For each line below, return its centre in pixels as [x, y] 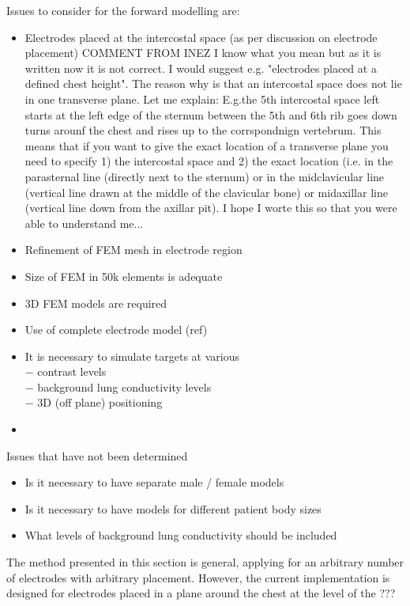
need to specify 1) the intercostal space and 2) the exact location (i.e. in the [209, 161]
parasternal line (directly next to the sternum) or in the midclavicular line [205, 176]
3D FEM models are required [96, 303]
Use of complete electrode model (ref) [116, 330]
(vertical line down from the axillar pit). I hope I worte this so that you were [211, 208]
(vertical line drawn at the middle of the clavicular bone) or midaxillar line [206, 192]
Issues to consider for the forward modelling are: [123, 10]
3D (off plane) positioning [100, 402]
